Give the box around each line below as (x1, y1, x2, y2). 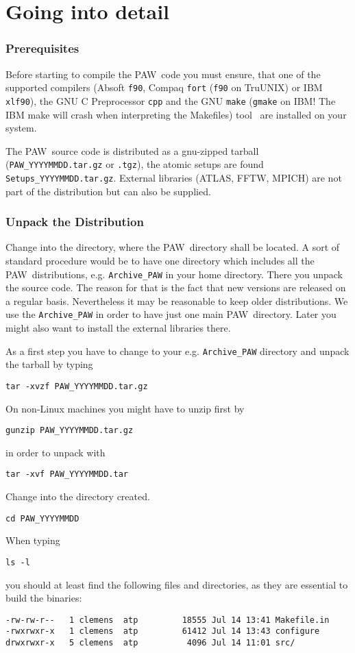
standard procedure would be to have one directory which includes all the (5, 254, 315, 267)
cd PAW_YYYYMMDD (5, 513, 79, 523)
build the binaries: (5, 591, 82, 605)
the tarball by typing (5, 357, 93, 371)
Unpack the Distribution (5, 213, 144, 230)
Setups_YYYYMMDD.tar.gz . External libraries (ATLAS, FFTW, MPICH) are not (5, 170, 342, 184)
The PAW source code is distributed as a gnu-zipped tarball (5, 143, 259, 158)
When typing (5, 533, 60, 547)
